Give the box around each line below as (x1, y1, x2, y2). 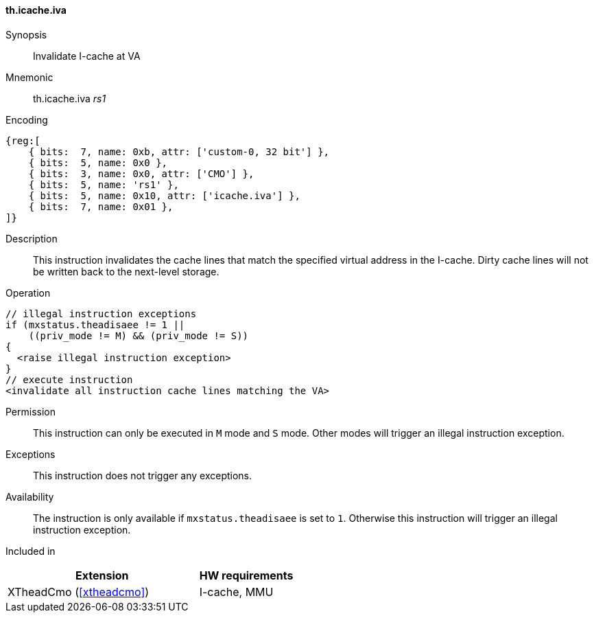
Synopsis (5, 28, 47, 41)
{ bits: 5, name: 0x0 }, (28, 157, 168, 168)
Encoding (5, 113, 48, 126)
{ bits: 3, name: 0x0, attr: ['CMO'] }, (28, 168, 254, 179)
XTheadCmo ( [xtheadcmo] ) (8, 584, 150, 599)
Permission (5, 405, 56, 417)
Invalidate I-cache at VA (33, 49, 141, 62)
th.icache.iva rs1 (33, 92, 106, 104)
